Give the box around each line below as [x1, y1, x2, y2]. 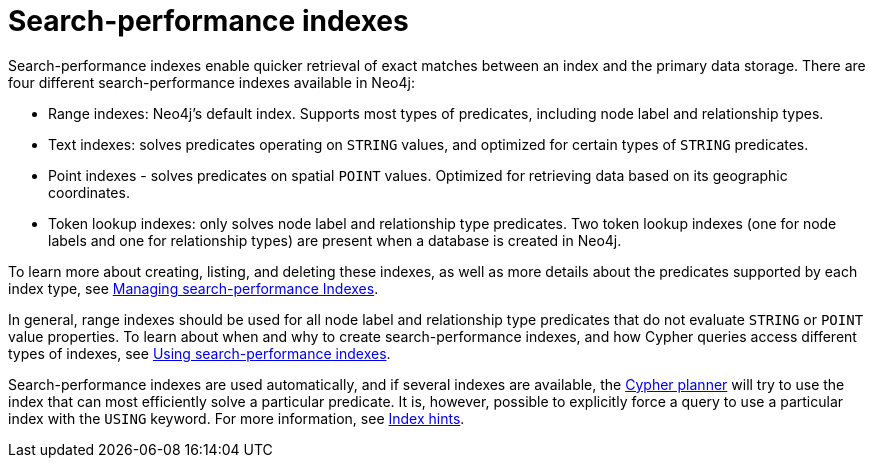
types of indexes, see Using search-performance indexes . [8, 344, 391, 362]
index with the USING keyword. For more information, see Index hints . [8, 409, 465, 427]
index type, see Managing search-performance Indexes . [8, 279, 379, 297]
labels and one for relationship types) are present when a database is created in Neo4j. [48, 231, 622, 249]
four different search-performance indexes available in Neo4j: [8, 73, 415, 91]
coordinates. [48, 183, 130, 201]
